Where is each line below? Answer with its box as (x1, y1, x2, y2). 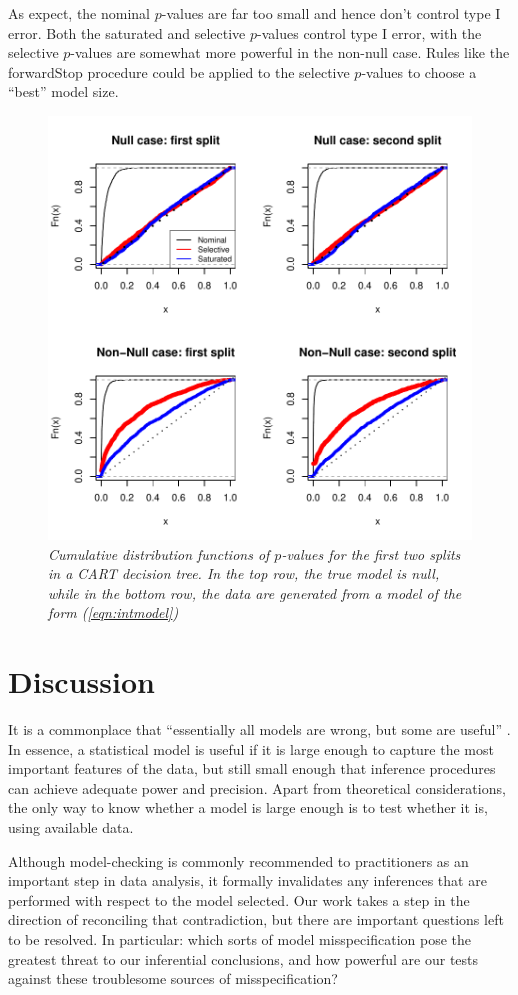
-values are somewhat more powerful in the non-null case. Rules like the (70, 42, 510, 63)
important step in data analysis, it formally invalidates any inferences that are (8, 870, 487, 891)
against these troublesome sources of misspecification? (8, 968, 338, 989)
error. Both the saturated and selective (8, 22, 246, 43)
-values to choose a (361, 61, 477, 82)
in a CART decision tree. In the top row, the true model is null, (48, 563, 440, 584)
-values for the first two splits (281, 543, 461, 564)
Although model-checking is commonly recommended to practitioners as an (8, 850, 469, 871)
